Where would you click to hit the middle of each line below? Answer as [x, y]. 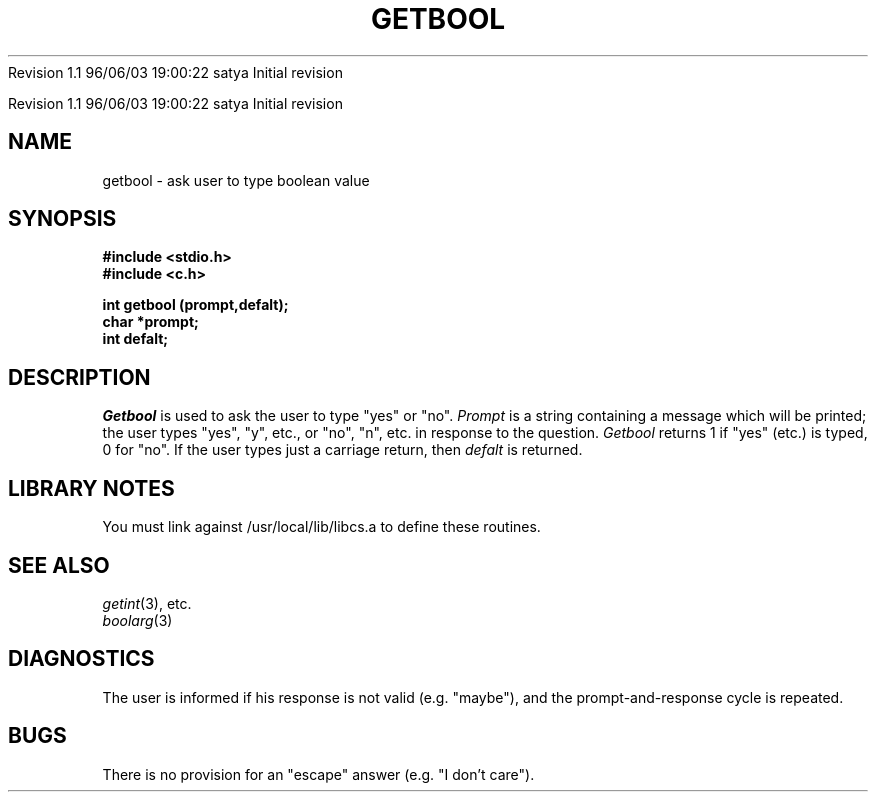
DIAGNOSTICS [81, 659]
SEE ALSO [59, 565]
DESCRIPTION [79, 377]
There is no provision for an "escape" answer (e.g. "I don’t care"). [318, 774]
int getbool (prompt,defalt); [195, 305]
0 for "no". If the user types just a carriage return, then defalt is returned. [342, 450]
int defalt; [135, 339]
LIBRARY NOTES [91, 488]
